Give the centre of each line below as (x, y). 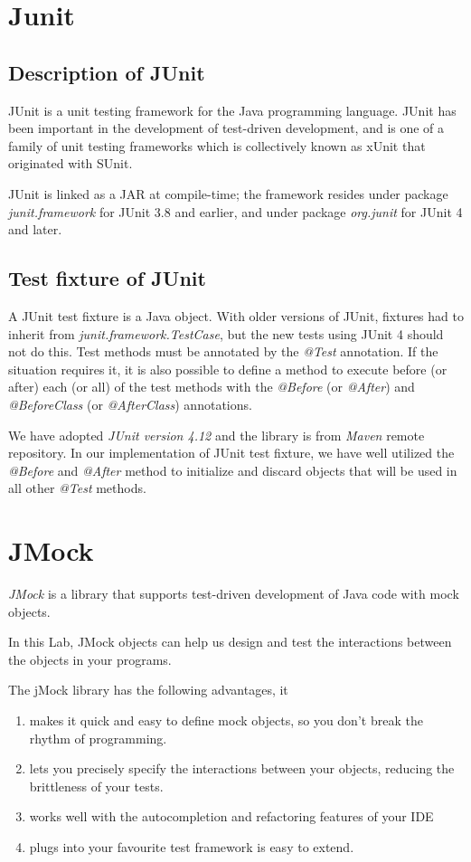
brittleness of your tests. (96, 786)
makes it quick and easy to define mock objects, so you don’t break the (226, 720)
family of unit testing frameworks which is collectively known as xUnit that (217, 145)
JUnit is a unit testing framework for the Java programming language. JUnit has (232, 110)
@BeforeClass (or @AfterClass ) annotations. (130, 404)
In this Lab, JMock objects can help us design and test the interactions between (230, 642)
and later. (35, 229)
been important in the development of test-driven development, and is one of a (226, 128)
